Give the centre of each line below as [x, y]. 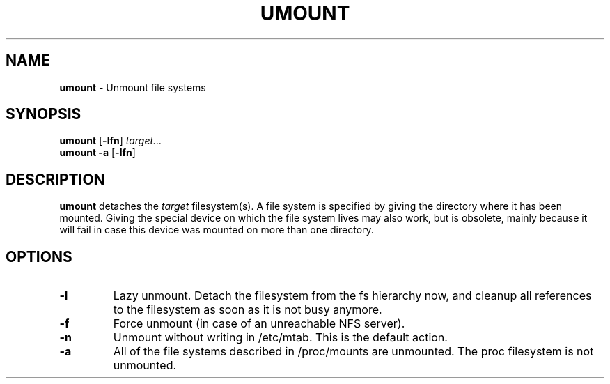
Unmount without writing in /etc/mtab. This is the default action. [280, 338]
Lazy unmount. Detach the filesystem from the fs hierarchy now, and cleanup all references [352, 296]
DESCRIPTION [55, 179]
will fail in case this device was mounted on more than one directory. [217, 230]
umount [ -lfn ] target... [111, 141]
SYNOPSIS [44, 114]
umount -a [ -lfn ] [97, 153]
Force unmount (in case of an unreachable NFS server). [259, 324]
